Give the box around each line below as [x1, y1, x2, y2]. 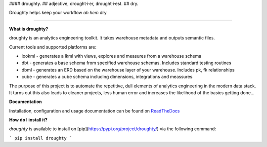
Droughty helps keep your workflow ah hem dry [9, 10, 107, 16]
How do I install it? [9, 117, 48, 123]
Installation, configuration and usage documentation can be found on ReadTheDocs [9, 108, 180, 113]
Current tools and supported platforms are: [9, 44, 96, 50]
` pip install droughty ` [9, 135, 72, 141]
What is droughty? [9, 26, 48, 32]
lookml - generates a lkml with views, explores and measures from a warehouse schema [21, 53, 202, 59]
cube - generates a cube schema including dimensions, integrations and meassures [21, 74, 193, 80]
